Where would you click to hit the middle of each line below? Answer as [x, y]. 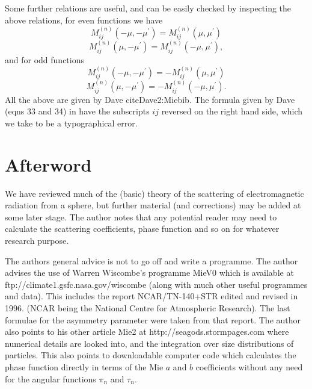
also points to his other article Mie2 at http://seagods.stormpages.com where [147, 331]
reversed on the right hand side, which [232, 111]
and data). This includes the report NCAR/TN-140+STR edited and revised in [151, 296]
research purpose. [37, 240]
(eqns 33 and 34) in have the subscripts [77, 111]
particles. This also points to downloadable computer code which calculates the [151, 355]
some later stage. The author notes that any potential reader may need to [141, 216]
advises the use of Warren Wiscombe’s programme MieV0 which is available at [149, 272]
